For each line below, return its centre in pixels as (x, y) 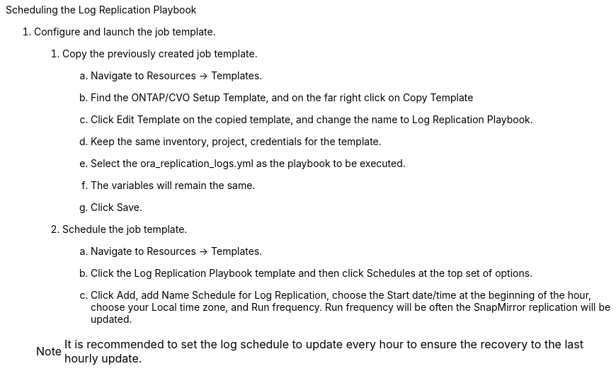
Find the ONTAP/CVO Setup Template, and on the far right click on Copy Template (282, 97)
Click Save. (117, 207)
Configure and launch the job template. (125, 32)
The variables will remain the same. (173, 185)
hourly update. (103, 358)
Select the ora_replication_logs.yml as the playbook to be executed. (248, 163)
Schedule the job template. (125, 229)
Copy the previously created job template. (160, 53)
